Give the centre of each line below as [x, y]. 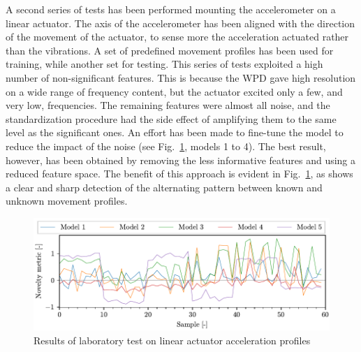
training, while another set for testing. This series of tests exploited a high [164, 64]
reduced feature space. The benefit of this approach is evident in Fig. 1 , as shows [179, 174]
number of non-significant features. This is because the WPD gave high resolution [181, 77]
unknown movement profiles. [67, 201]
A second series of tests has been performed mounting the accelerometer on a [171, 9]
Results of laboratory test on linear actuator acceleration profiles [172, 340]
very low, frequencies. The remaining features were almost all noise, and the [168, 105]
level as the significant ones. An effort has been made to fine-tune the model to [175, 132]
